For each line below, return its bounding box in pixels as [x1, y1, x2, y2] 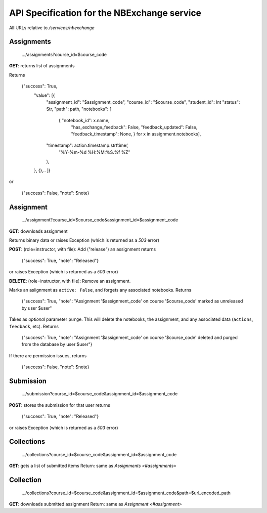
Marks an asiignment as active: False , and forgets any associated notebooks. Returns [9, 287, 192, 293]
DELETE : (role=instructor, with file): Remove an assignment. [9, 278, 131, 284]
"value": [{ [34, 92, 55, 98]
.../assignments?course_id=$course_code [21, 51, 107, 57]
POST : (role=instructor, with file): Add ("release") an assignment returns [9, 246, 156, 252]
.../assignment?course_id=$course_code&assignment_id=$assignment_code [21, 217, 178, 223]
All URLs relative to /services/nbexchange [9, 25, 95, 31]
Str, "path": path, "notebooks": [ [46, 106, 111, 112]
